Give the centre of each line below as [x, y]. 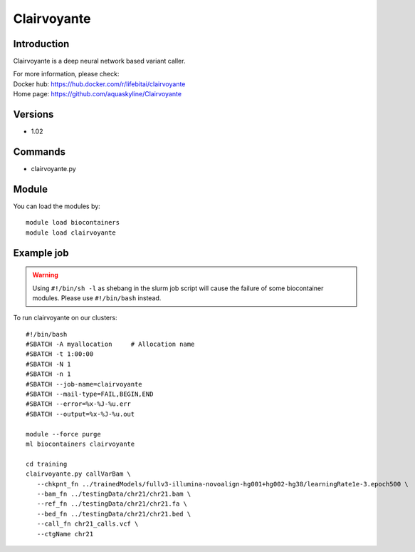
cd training [47, 464]
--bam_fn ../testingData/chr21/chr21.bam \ [114, 494]
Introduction [41, 44]
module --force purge [63, 434]
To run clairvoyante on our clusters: [65, 318]
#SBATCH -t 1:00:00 [60, 354]
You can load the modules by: [57, 206]
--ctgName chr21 [65, 534]
